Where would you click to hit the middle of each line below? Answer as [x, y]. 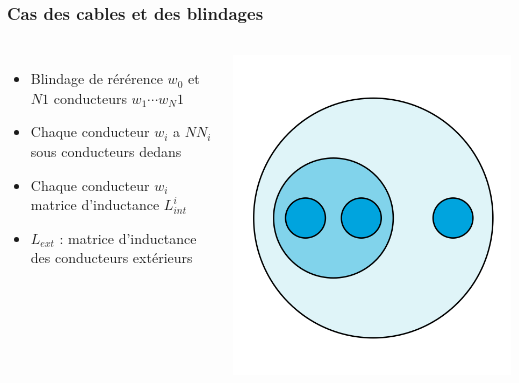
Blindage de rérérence [96, 78]
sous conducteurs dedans [106, 151]
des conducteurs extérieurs [111, 257]
